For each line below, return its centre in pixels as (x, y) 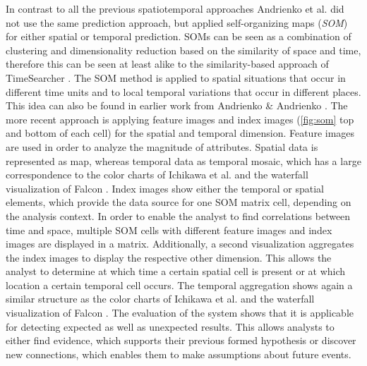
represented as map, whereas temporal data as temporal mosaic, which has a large (183, 160)
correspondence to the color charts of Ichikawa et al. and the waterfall (157, 175)
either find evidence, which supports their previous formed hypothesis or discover (181, 340)
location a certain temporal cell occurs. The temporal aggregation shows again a (179, 285)
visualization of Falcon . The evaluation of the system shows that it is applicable (180, 313)
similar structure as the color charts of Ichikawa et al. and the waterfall (160, 299)
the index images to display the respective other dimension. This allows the (169, 257)
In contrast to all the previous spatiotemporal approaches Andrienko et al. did (175, 8)
